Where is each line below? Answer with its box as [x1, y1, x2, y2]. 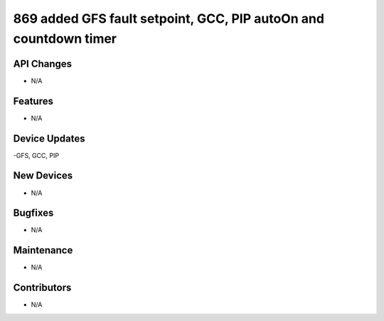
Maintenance [13, 244, 73, 256]
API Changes [13, 58, 73, 70]
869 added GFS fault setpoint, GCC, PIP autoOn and [13, 11, 325, 26]
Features [13, 95, 53, 107]
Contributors [13, 282, 72, 294]
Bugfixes [13, 207, 54, 219]
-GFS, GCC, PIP [13, 151, 60, 159]
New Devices [13, 169, 73, 181]
